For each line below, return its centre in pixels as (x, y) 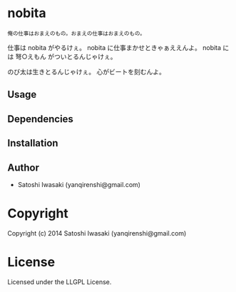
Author (23, 167)
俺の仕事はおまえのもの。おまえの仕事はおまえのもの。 (77, 34)
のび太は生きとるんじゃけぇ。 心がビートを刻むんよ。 (86, 71)
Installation (33, 143)
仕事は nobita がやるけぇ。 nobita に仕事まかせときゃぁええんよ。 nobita (114, 47)
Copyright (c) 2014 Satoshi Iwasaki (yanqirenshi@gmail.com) (97, 233)
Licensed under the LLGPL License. (60, 282)
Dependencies (40, 119)
